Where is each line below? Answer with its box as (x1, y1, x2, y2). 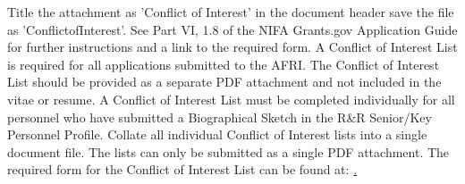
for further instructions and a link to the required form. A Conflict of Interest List (7, 38, 458, 56)
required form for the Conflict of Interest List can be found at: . (7, 160, 358, 179)
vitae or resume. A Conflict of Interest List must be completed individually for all (7, 89, 455, 108)
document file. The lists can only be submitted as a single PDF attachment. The (7, 142, 450, 161)
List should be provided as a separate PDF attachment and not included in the (7, 72, 442, 91)
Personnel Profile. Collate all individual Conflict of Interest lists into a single (7, 125, 427, 144)
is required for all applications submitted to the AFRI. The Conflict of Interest (7, 54, 440, 73)
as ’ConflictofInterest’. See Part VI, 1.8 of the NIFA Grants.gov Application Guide (7, 20, 458, 38)
